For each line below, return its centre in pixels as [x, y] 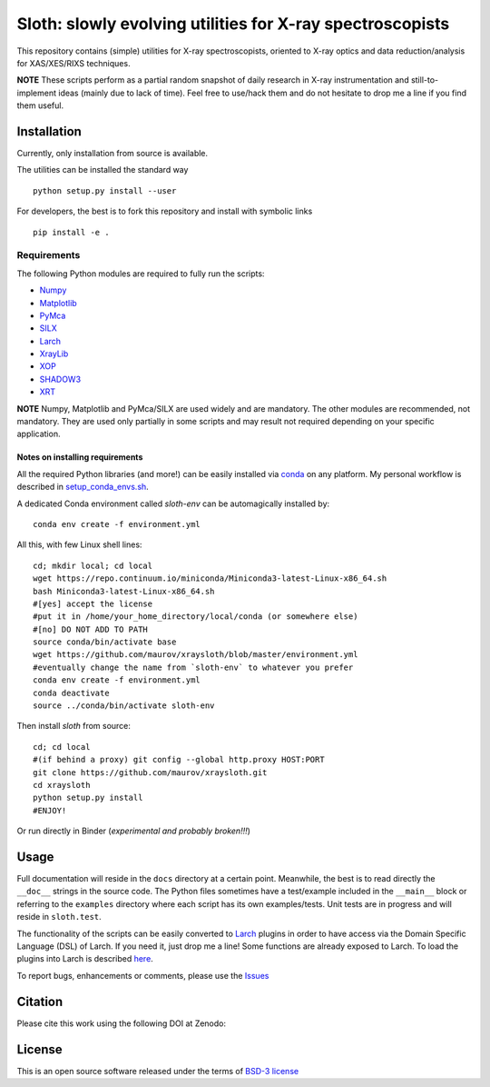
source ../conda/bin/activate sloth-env [124, 706]
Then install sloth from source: [74, 726]
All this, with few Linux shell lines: [79, 544]
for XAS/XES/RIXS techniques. [73, 63]
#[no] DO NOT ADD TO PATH [91, 629]
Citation [40, 1001]
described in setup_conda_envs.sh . [83, 487]
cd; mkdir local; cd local [93, 565]
